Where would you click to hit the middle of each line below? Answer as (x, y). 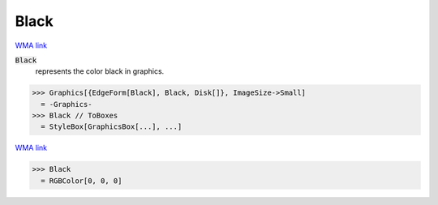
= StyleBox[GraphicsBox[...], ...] (112, 127)
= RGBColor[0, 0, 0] (82, 181)
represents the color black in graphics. (100, 71)
